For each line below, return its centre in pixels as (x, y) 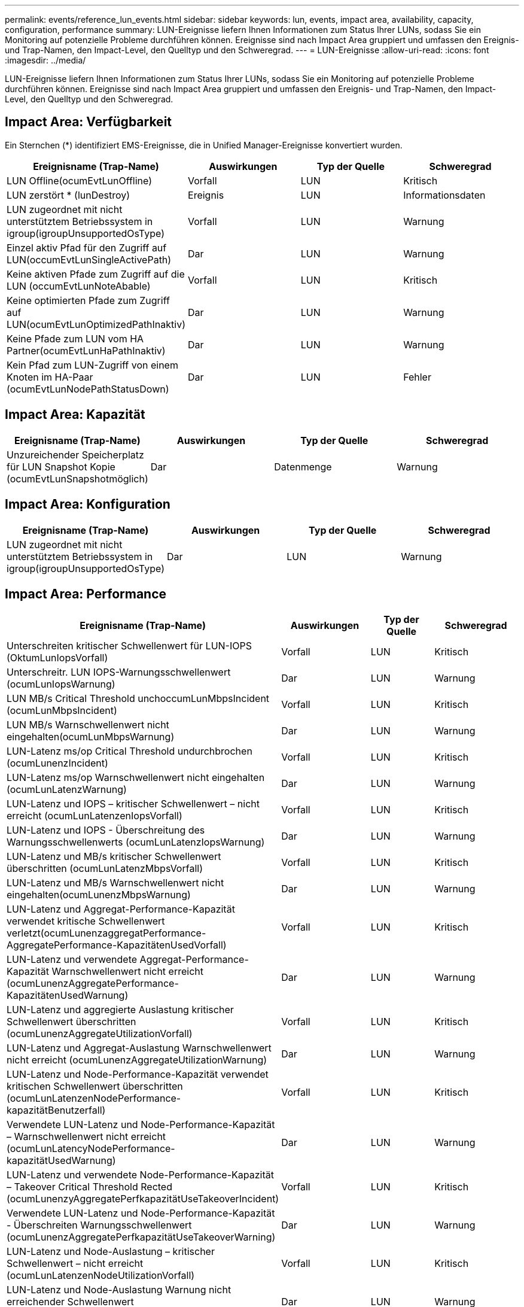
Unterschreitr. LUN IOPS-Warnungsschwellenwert (119, 672)
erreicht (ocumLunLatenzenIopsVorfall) (95, 816)
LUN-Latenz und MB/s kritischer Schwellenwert (114, 857)
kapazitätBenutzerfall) (56, 1110)
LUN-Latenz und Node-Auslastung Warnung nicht (119, 1290)
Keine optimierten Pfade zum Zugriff (88, 300)
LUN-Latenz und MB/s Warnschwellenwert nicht (115, 883)
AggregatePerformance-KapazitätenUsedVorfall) (117, 945)
